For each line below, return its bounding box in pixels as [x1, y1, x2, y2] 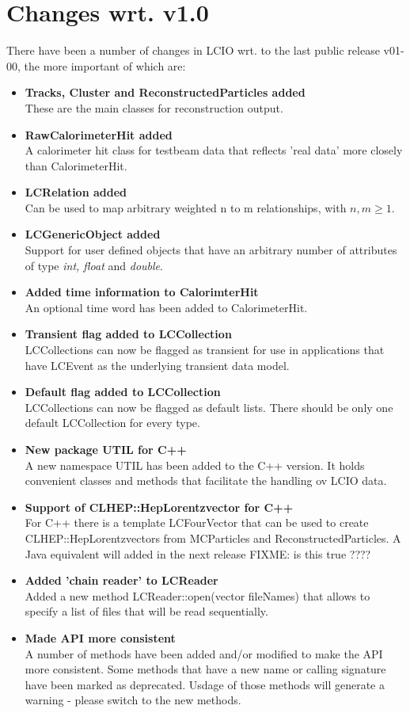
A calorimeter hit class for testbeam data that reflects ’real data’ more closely [25, 142, 403, 158]
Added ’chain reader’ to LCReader [25, 572, 218, 589]
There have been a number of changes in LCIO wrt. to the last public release [6, 42, 380, 59]
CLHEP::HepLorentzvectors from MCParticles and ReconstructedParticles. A [25, 529, 401, 546]
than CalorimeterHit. [25, 157, 127, 173]
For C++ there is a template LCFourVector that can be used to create [25, 514, 369, 531]
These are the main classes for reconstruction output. [25, 99, 283, 116]
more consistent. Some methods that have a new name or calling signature [25, 661, 386, 677]
